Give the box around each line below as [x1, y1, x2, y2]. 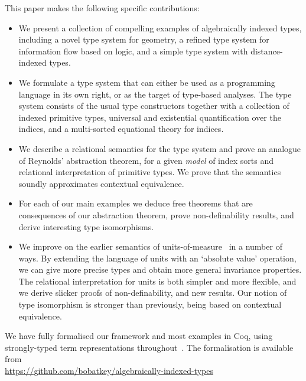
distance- [250, 44, 283, 57]
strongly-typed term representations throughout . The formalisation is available [5, 341, 294, 353]
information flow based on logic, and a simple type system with [18, 44, 248, 57]
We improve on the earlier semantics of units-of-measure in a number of [18, 240, 282, 253]
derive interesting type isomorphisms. [18, 220, 154, 233]
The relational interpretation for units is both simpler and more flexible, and [18, 275, 297, 287]
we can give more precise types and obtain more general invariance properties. [18, 263, 302, 276]
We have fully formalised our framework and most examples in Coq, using [5, 330, 273, 342]
